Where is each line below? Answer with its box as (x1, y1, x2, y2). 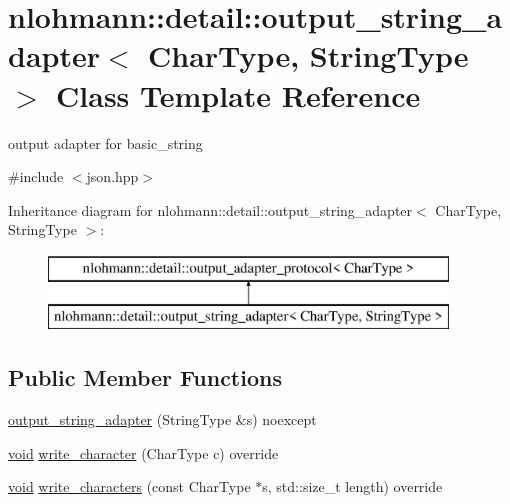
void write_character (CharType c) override (8, 442, 279, 463)
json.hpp (86, 166, 139, 187)
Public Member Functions (8, 362, 282, 393)
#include (8, 166, 64, 187)
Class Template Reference (56, 74, 421, 115)
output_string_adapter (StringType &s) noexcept (8, 409, 317, 430)
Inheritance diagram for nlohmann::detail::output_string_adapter (8, 199, 413, 220)
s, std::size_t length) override (262, 476, 443, 497)
